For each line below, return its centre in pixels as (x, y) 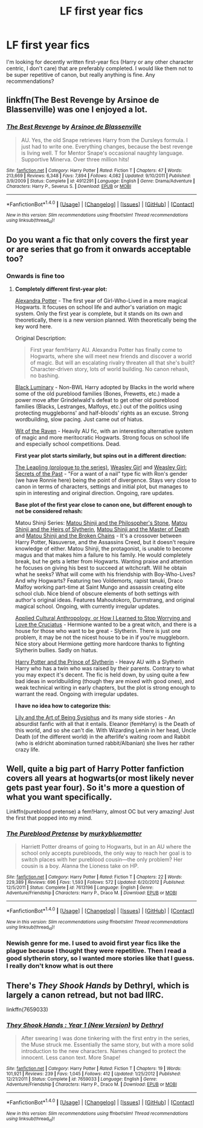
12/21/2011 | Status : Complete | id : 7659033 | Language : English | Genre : (82, 1079)
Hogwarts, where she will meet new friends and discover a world (111, 356)
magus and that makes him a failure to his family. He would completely (103, 555)
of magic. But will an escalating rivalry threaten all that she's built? (112, 363)
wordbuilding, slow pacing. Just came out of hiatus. (79, 420)
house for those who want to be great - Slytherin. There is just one (98, 631)
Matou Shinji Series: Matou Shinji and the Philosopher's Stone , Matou (101, 523)
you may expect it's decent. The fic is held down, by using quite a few (102, 675)
